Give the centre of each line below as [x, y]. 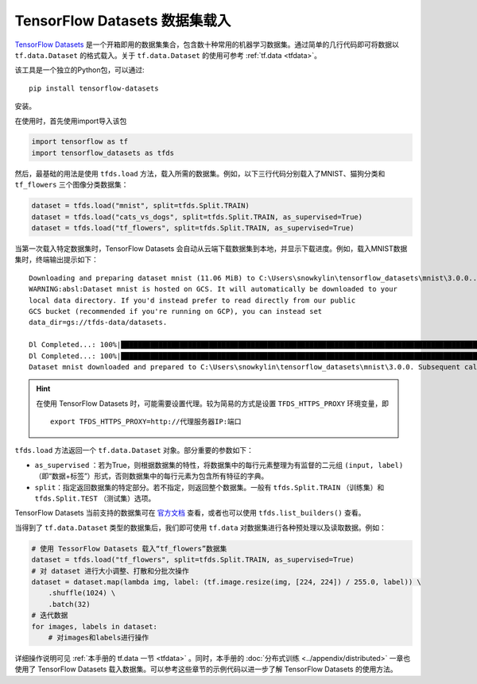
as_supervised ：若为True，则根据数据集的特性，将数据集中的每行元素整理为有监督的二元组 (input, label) [219, 465]
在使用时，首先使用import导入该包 [71, 121]
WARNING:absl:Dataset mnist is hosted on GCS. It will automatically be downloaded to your [213, 289]
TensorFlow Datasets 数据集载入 [123, 21]
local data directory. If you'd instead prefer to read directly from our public [192, 300]
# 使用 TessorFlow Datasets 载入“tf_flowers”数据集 [129, 549]
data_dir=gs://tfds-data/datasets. [98, 323]
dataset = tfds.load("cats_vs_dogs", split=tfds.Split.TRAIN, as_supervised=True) [197, 217]
